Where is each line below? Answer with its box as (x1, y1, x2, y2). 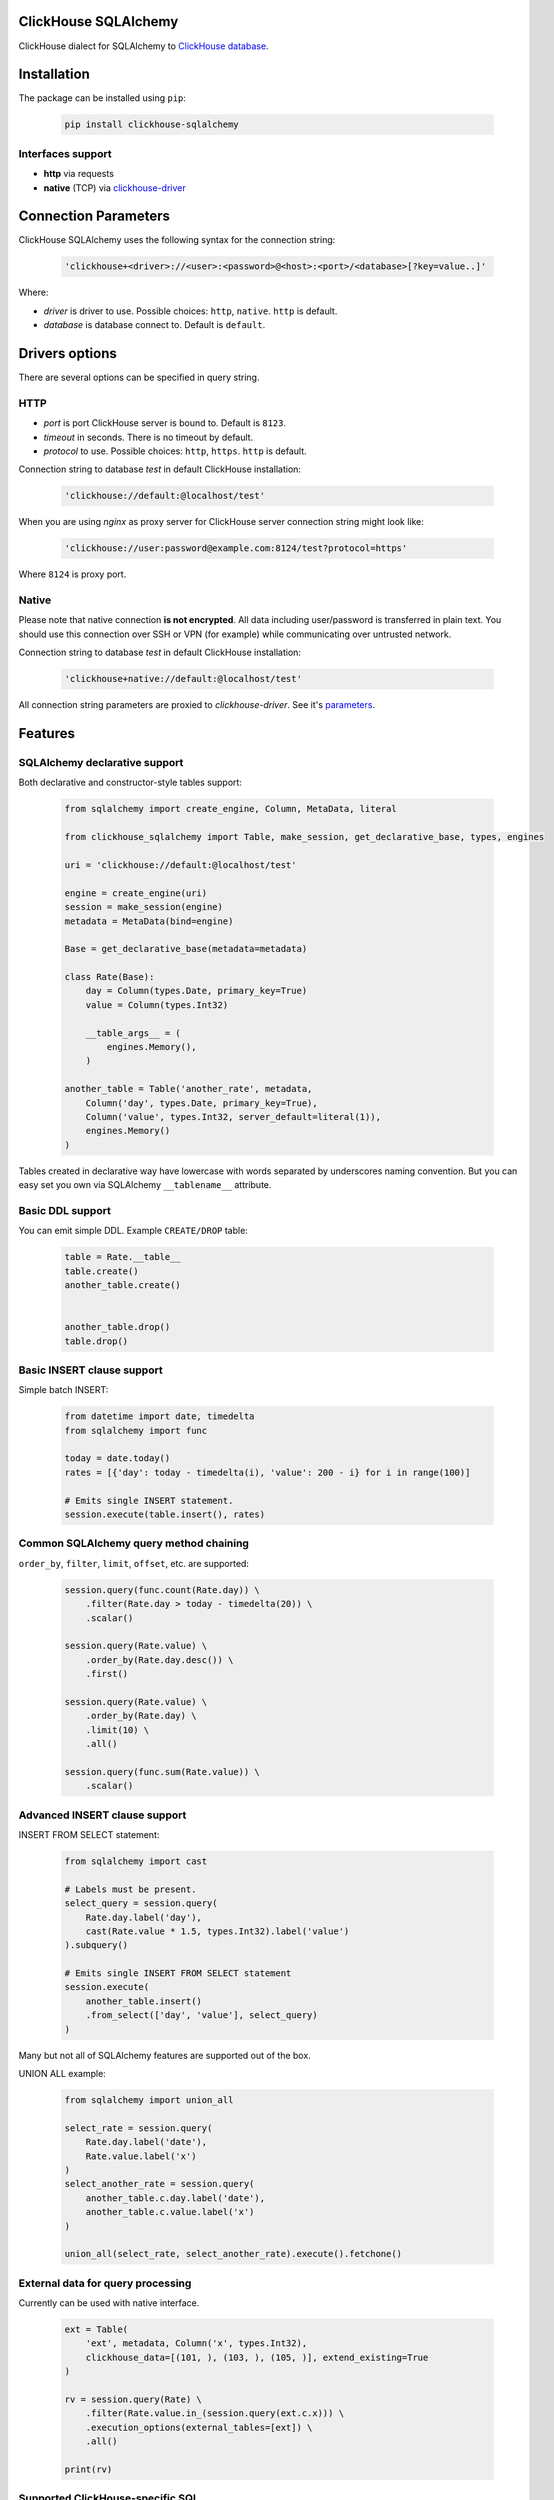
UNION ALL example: (18, 2068, 107, 2080)
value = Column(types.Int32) (85, 999, 229, 1010)
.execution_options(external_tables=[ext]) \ (85, 2421, 313, 2433)
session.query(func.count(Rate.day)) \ (64, 1584, 260, 1595)
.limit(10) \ (85, 1724, 150, 1735)
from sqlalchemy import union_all (64, 2095, 234, 2105)
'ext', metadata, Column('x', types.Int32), (85, 2338, 308, 2349)
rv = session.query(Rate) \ (64, 2393, 202, 2405)
